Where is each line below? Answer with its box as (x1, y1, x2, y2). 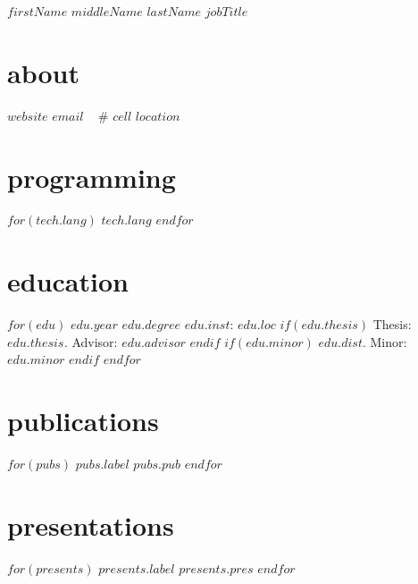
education (7, 263, 129, 300)
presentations (7, 506, 174, 543)
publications (7, 402, 159, 439)
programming (7, 158, 176, 195)
